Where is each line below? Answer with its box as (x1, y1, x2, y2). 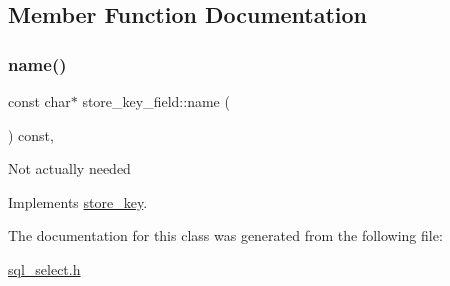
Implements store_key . (8, 191, 148, 212)
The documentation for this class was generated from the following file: (8, 225, 443, 246)
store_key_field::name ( (82, 91, 230, 111)
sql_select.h (8, 258, 81, 279)
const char (8, 91, 71, 111)
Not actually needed (8, 158, 131, 179)
